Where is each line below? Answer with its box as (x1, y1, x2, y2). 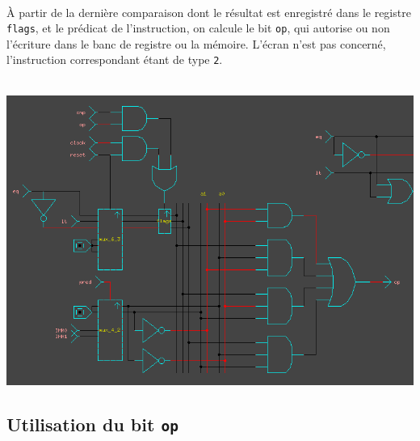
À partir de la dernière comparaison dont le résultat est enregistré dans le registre (6, 3, 411, 20)
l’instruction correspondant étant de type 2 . (6, 51, 223, 68)
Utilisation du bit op (6, 412, 178, 437)
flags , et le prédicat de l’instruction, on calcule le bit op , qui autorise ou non (6, 19, 390, 36)
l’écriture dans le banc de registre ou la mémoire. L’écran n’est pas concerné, (6, 35, 386, 52)
